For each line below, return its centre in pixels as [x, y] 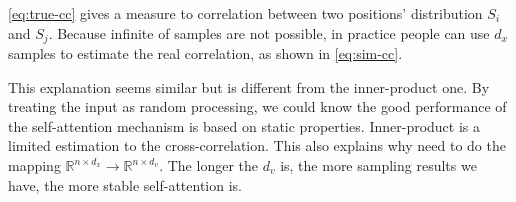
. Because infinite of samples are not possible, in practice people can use [269, 32]
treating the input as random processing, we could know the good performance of [257, 106]
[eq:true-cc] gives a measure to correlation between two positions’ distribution [245, 13]
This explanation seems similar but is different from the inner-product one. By [249, 86]
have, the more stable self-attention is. [125, 184]
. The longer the [208, 165]
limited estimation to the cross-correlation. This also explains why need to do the [257, 145]
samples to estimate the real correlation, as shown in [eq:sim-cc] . [205, 53]
